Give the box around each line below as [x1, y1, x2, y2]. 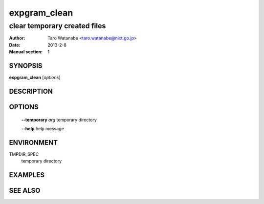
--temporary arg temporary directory [21, 117, 97, 122]
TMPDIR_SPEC [9, 151, 39, 157]
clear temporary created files [9, 21, 106, 30]
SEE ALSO [9, 186, 41, 195]
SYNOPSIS [9, 61, 43, 70]
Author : [9, 35, 25, 41]
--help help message [21, 125, 64, 131]
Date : [9, 42, 21, 48]
